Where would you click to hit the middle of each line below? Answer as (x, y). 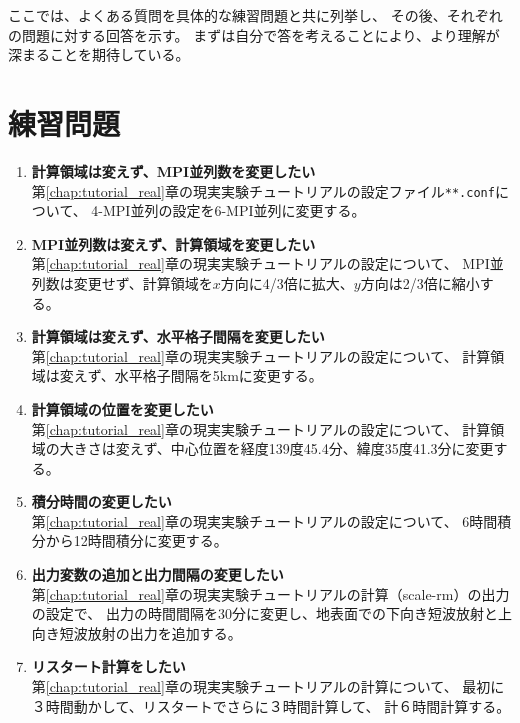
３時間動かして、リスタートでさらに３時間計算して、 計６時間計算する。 (271, 705)
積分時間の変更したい (101, 501)
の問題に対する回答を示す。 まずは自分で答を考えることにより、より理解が (254, 34)
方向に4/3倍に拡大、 (287, 282)
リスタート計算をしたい (108, 666)
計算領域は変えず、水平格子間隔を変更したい (178, 336)
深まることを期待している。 (99, 54)
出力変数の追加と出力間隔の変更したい (157, 574)
